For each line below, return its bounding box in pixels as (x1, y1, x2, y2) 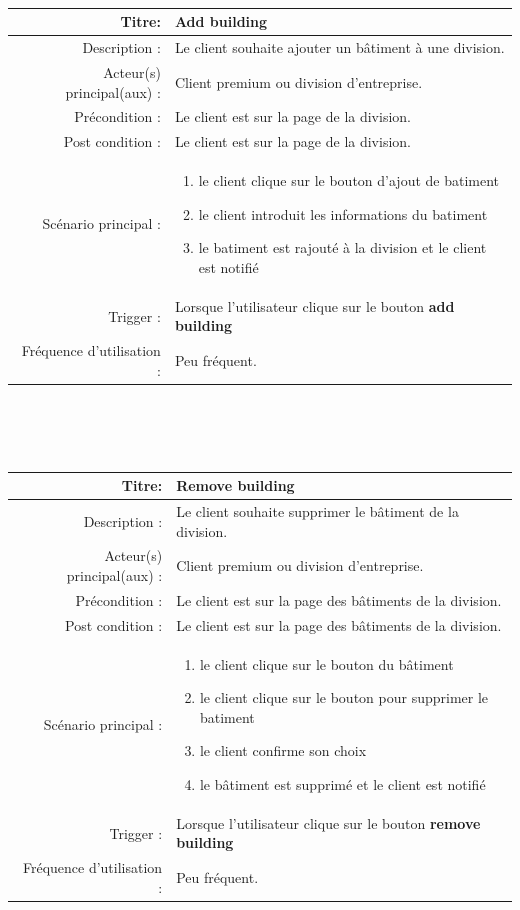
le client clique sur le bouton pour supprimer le (199, 687, 489, 708)
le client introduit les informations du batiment (198, 203, 488, 224)
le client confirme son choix (199, 740, 367, 761)
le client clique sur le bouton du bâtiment (199, 653, 454, 674)
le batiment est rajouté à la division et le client (198, 237, 487, 258)
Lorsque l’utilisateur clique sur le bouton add (174, 295, 455, 316)
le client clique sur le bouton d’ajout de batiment (198, 170, 500, 191)
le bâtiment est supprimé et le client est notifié (199, 773, 486, 794)
